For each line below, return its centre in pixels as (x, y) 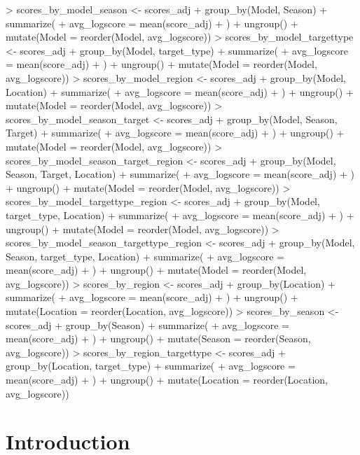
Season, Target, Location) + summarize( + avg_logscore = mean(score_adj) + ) (180, 174)
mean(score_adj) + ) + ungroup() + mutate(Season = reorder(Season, (158, 338)
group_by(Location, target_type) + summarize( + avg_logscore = (151, 366)
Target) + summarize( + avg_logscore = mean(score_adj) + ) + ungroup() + (175, 133)
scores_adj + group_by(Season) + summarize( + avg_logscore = (147, 324)
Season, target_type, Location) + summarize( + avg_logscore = (145, 256)
